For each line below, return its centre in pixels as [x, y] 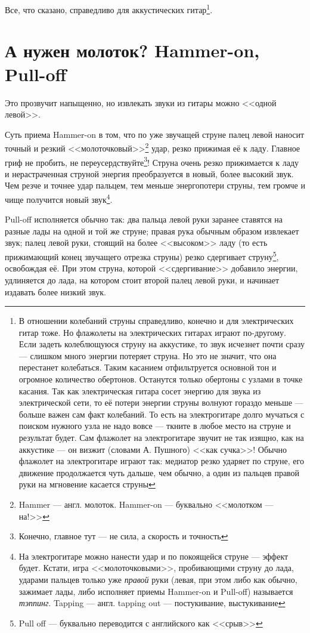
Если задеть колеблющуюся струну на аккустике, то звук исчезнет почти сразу [162, 344]
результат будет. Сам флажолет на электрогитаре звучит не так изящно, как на [161, 438]
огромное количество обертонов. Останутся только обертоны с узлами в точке [161, 379]
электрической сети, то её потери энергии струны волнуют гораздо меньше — [161, 402]
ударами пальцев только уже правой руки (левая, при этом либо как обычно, [158, 579]
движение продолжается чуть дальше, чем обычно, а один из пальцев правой [159, 472]
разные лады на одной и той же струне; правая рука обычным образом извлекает [152, 231]
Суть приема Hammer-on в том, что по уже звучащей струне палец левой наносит [155, 134]
